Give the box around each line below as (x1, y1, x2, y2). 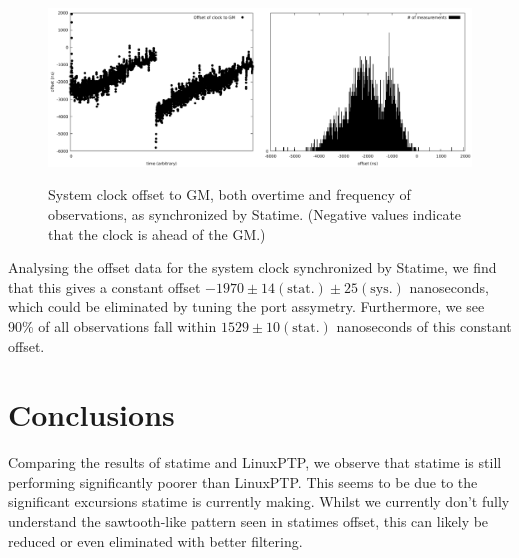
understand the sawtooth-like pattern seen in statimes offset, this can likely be (8, 511, 489, 532)
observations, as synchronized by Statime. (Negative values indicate (48, 203, 462, 224)
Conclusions (8, 394, 175, 435)
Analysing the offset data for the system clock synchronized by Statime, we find (8, 257, 497, 278)
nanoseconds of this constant (336, 315, 512, 336)
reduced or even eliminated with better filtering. (8, 530, 303, 551)
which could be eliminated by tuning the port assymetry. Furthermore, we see (8, 296, 485, 317)
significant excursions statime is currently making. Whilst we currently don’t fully (8, 491, 510, 512)
